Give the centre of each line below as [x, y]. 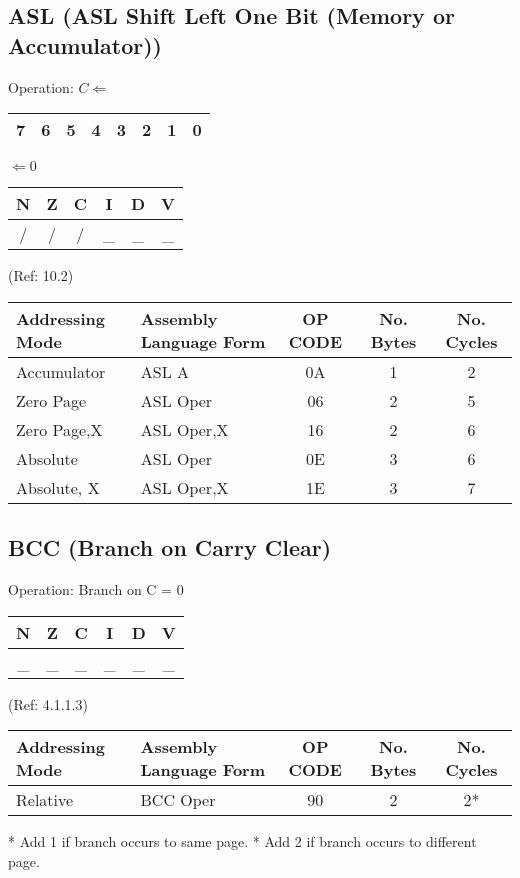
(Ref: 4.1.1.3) [48, 703]
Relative [45, 800]
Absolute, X [58, 487]
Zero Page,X [59, 429]
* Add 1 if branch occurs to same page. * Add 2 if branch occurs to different [242, 841]
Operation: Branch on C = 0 [96, 588]
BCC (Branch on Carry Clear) [170, 547]
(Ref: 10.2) [41, 275]
